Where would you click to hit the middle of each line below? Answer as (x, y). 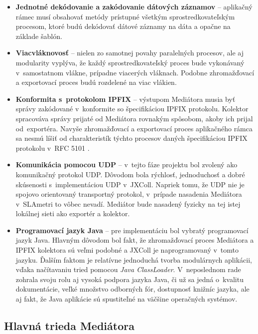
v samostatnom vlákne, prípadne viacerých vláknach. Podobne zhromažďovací (135, 72)
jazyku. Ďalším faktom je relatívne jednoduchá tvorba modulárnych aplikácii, (134, 259)
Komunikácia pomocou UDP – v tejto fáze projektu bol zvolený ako (127, 165)
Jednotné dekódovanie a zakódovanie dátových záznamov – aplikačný (134, 6)
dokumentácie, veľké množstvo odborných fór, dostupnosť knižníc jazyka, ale (132, 289)
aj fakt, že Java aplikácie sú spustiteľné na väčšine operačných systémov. (127, 299)
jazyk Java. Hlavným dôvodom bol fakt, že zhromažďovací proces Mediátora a (135, 240)
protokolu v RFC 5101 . (53, 148)
